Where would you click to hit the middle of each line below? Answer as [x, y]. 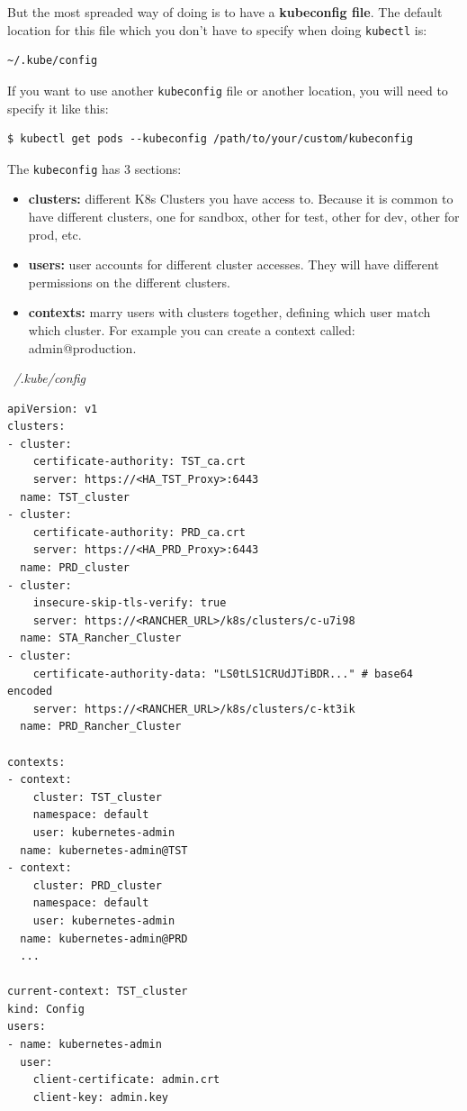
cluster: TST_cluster [97, 797]
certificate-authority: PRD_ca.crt [139, 532]
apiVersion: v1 [53, 409]
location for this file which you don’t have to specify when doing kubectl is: [217, 29]
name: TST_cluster [75, 497]
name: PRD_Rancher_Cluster [101, 727]
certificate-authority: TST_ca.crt [139, 462]
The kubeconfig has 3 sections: [94, 168]
